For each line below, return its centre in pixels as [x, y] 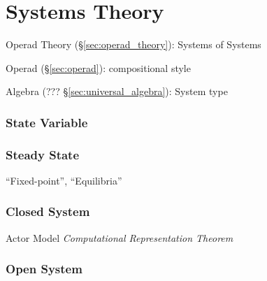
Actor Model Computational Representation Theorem [120, 237]
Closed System [48, 211]
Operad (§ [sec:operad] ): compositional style [98, 67]
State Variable [47, 122]
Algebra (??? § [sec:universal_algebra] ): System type [117, 91]
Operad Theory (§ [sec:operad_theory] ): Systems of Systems [133, 44]
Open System [44, 269]
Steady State [43, 154]
